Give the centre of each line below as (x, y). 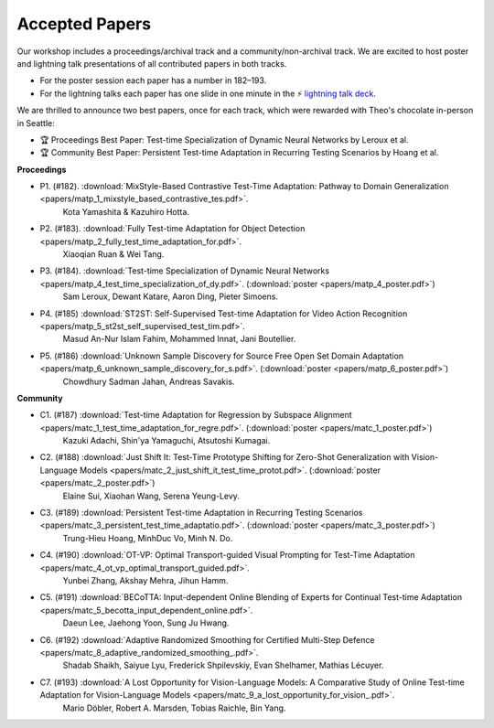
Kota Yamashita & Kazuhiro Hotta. (126, 211)
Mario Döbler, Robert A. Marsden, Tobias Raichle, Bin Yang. (174, 708)
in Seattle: (36, 123)
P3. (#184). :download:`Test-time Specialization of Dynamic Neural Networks (184, 271)
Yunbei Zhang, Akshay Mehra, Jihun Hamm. (145, 580)
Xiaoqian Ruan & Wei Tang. (113, 254)
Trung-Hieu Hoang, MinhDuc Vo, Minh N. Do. (148, 538)
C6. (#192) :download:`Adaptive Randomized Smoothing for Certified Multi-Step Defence (207, 639)
